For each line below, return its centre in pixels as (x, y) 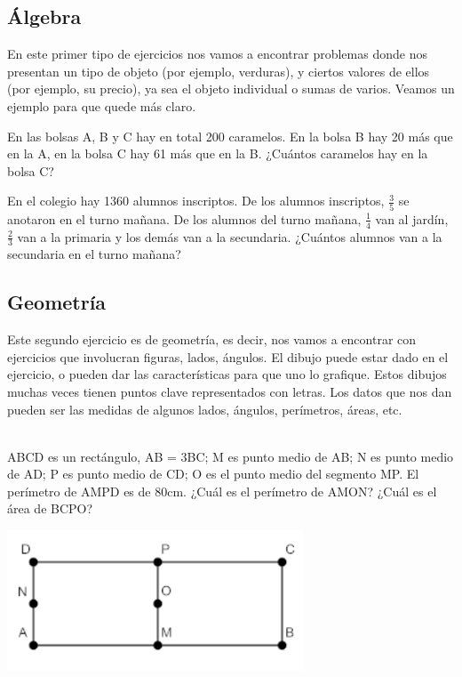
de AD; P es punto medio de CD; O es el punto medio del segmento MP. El (213, 474)
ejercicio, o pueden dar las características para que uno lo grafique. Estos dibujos (227, 374)
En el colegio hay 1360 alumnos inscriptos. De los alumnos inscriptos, (196, 201)
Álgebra (44, 16)
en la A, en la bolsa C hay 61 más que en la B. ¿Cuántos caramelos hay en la (218, 153)
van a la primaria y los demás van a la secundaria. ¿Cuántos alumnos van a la (230, 236)
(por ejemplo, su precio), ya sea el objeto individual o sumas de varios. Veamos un (231, 89)
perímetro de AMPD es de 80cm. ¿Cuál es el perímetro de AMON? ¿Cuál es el (222, 491)
